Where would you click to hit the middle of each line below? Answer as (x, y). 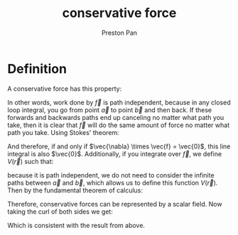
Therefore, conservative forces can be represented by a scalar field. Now (115, 204)
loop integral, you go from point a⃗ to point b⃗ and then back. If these (110, 110)
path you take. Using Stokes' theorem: (63, 132)
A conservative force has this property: (65, 88)
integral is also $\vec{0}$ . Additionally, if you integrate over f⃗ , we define (115, 153)
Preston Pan (119, 33)
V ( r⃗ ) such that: (31, 161)
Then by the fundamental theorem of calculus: (75, 190)
